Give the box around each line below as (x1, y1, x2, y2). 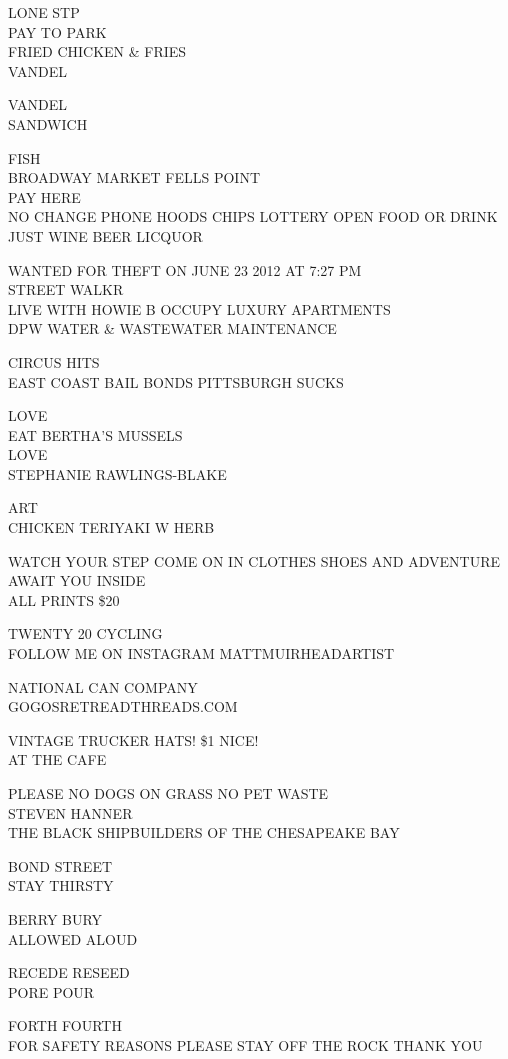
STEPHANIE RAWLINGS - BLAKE (8, 463, 227, 484)
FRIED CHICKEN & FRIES (8, 41, 187, 62)
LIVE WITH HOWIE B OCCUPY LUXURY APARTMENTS (8, 298, 391, 319)
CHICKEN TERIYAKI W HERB (8, 517, 215, 538)
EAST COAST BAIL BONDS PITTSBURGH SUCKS (8, 371, 344, 392)
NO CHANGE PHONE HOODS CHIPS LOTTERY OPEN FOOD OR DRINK (8, 206, 498, 227)
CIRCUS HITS (8, 351, 100, 372)
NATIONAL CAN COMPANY (8, 676, 198, 697)
